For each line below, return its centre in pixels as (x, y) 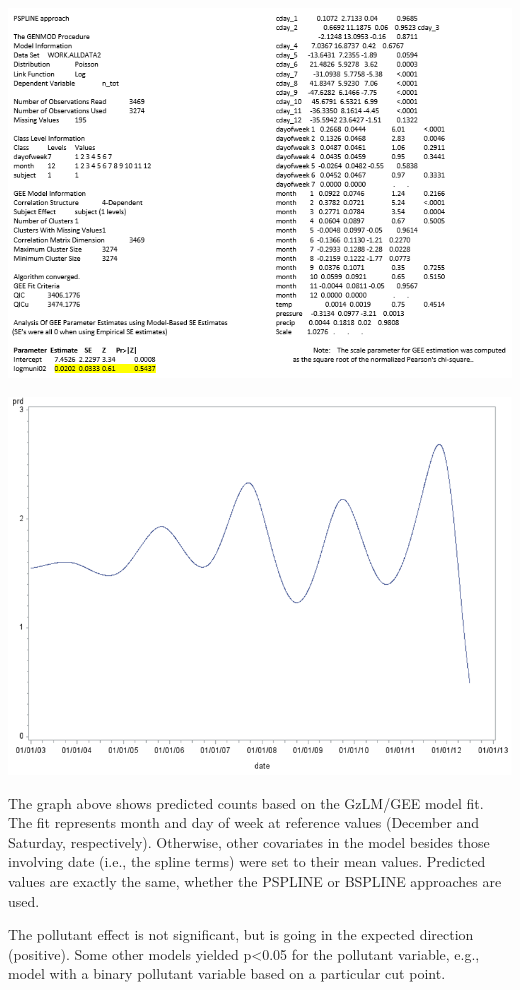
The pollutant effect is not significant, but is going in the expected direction (241, 934)
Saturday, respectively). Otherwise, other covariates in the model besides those (249, 841)
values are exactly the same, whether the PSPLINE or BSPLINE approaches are (255, 880)
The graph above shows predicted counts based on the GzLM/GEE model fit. (246, 802)
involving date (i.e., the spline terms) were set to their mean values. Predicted (247, 861)
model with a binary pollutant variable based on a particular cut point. (227, 973)
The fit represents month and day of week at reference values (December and (244, 822)
